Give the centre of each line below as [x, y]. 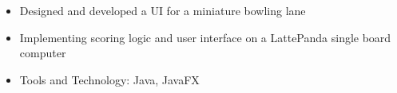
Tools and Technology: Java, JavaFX [109, 79]
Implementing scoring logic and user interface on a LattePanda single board [205, 37]
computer [43, 53]
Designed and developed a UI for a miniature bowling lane [163, 10]
